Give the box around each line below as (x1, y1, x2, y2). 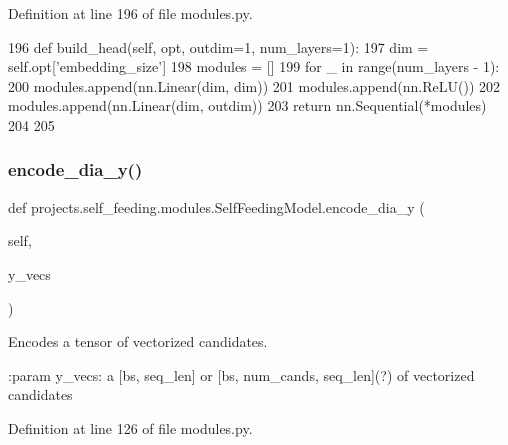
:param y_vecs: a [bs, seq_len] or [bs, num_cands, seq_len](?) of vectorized (8, 364, 475, 385)
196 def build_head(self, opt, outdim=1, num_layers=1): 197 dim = (8, 36, 429, 57)
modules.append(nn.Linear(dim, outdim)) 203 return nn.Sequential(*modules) (8, 95, 487, 116)
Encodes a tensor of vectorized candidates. (8, 331, 268, 352)
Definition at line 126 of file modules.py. (8, 417, 253, 438)
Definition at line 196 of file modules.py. (8, 3, 253, 23)
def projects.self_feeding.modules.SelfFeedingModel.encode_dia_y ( (8, 196, 425, 217)
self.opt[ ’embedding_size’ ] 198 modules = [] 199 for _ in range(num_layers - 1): (8, 56, 500, 77)
